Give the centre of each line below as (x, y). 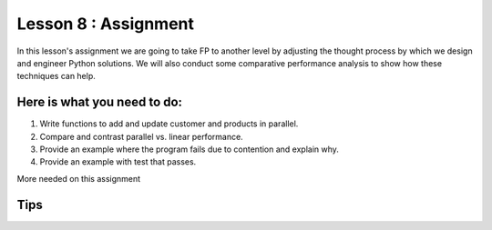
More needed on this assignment (79, 178)
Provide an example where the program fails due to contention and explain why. (189, 149)
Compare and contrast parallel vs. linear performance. (141, 136)
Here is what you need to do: (99, 102)
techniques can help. (56, 76)
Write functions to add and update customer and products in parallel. (169, 124)
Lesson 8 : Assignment (106, 24)
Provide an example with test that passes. (118, 162)
